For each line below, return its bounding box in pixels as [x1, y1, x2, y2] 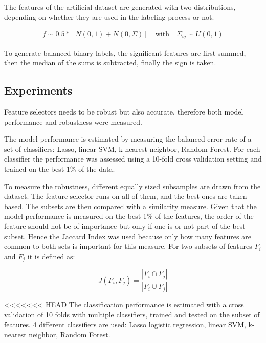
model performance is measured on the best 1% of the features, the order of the [4, 211, 254, 221]
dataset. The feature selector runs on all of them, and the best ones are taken [4, 191, 247, 201]
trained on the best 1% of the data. [4, 164, 115, 174]
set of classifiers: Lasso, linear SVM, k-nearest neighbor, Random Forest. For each [4, 143, 260, 154]
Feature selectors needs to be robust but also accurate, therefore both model [4, 106, 243, 117]
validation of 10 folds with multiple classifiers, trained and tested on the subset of [4, 309, 260, 319]
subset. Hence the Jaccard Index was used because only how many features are [4, 231, 251, 241]
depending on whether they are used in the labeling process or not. [4, 11, 214, 22]
